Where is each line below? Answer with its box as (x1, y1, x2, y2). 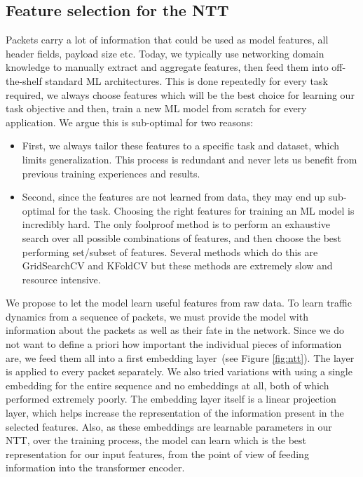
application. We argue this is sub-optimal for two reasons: (6, 114, 254, 129)
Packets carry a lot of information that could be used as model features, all (6, 32, 329, 47)
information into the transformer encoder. (6, 460, 185, 475)
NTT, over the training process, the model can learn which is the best (6, 433, 306, 448)
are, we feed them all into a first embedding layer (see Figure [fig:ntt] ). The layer (6, 350, 355, 365)
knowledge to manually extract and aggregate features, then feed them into (6, 60, 329, 74)
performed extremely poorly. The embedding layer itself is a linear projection (6, 391, 336, 406)
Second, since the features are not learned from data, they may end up (22, 189, 326, 204)
